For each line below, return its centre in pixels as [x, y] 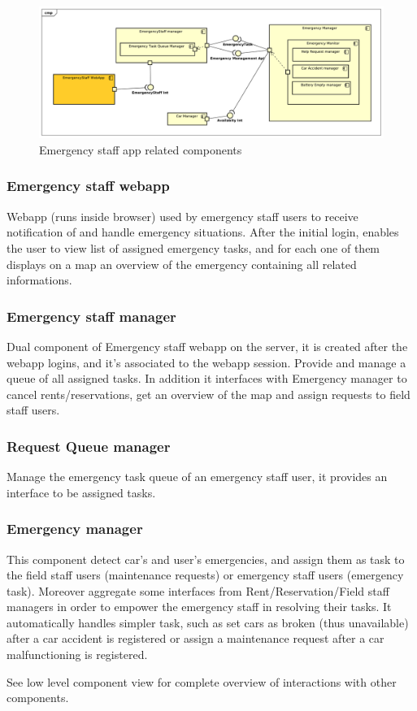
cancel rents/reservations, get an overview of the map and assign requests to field [208, 394]
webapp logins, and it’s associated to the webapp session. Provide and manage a [206, 362]
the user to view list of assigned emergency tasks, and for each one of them [193, 247]
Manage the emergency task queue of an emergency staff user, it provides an [197, 477]
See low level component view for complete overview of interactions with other [202, 681]
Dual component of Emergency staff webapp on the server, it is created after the [207, 346]
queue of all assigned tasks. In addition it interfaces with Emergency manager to [207, 378]
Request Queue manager [89, 446]
